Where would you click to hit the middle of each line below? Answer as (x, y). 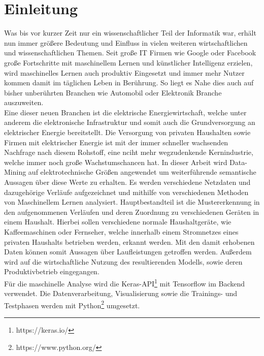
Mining (15, 172)
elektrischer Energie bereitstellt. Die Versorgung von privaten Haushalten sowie (127, 132)
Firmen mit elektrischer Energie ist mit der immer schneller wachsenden (116, 142)
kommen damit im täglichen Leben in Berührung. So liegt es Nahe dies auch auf (129, 83)
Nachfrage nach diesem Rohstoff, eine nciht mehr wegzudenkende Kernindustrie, (129, 152)
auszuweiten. (24, 102)
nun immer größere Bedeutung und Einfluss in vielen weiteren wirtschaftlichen (126, 42)
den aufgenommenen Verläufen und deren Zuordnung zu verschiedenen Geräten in (132, 212)
